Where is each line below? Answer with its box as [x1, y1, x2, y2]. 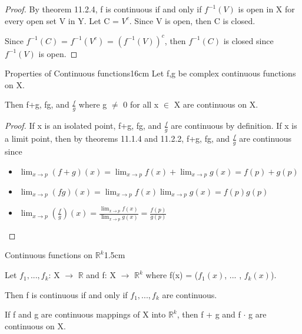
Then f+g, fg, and [5, 98, 69, 111]
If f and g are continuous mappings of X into [5, 308, 166, 320]
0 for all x [123, 98, 159, 111]
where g [78, 98, 107, 111]
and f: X [86, 269, 116, 281]
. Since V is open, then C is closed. [129, 14, 255, 26]
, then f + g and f [177, 308, 241, 320]
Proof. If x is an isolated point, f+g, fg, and [5, 119, 162, 132]
